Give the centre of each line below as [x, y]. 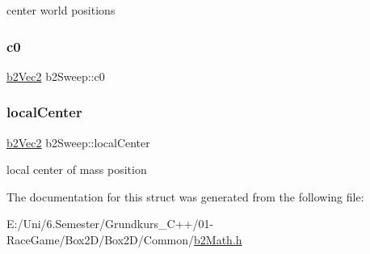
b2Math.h [218, 239]
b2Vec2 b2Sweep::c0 [56, 76]
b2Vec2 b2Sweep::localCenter [78, 142]
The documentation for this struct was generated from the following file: [185, 196]
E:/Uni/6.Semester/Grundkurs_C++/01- [110, 224]
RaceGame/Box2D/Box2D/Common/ [101, 239]
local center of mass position [77, 169]
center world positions [61, 10]
